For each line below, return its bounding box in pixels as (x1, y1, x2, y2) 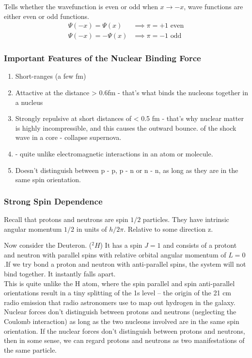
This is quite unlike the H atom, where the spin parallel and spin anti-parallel (4, 278, 235, 288)
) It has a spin (100, 240, 142, 250)
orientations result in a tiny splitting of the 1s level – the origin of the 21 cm (4, 288, 232, 298)
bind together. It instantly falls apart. (4, 269, 116, 278)
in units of (76, 223, 107, 234)
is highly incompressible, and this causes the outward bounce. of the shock (15, 122, 236, 133)
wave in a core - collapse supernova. (15, 132, 122, 142)
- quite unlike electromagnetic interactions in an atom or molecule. (15, 149, 213, 159)
